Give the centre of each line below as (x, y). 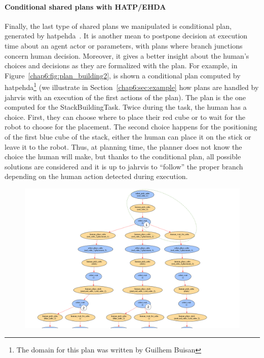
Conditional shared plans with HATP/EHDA (85, 6)
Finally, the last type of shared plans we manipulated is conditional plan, (118, 26)
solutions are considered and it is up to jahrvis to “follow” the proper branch (124, 166)
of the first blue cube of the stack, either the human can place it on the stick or (128, 136)
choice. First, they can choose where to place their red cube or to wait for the (125, 117)
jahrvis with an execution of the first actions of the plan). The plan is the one (125, 97)
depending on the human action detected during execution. (96, 176)
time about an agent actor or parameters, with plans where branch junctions (124, 45)
